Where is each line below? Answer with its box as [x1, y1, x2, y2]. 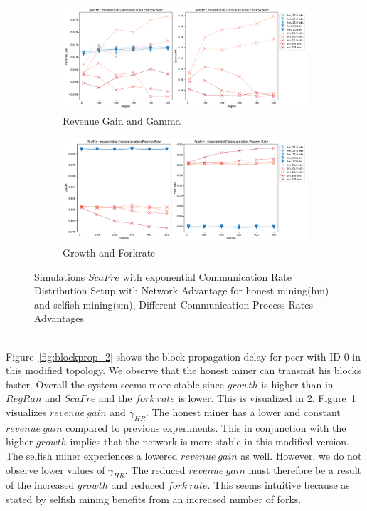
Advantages [34, 311, 85, 326]
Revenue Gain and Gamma [63, 113, 181, 128]
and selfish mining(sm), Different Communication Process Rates [34, 296, 313, 311]
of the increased [6, 478, 75, 492]
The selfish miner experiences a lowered [6, 448, 178, 463]
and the [98, 391, 132, 406]
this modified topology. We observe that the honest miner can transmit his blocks [6, 363, 361, 378]
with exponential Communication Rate [122, 269, 292, 284]
